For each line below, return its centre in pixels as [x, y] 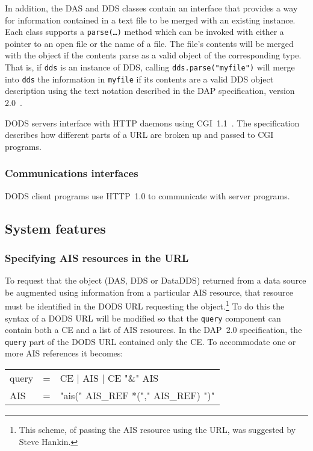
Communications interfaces [72, 173]
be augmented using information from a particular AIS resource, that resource [149, 292]
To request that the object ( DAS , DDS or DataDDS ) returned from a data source [156, 280]
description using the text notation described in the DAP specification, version [150, 91]
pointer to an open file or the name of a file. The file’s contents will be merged [149, 43]
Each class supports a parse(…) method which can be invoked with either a [144, 32]
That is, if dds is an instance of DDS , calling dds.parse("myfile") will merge [150, 67]
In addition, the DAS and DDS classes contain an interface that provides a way [151, 8]
